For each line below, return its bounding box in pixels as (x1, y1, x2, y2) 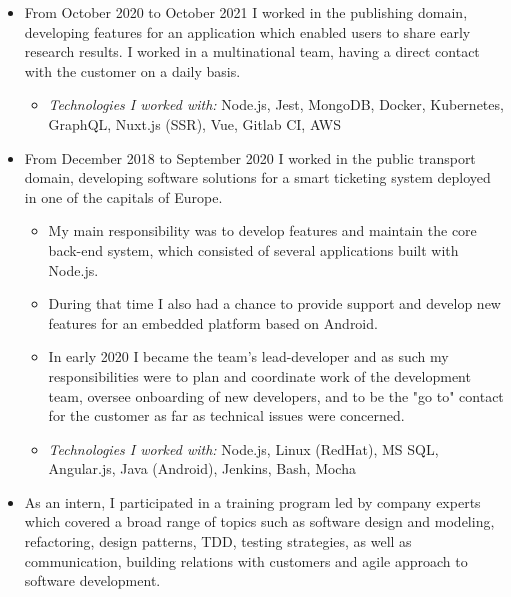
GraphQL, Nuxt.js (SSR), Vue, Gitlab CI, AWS (48, 113, 342, 134)
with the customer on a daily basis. (24, 60, 241, 81)
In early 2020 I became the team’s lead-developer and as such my (48, 346, 449, 367)
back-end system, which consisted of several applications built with (48, 239, 459, 260)
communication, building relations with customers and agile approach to (24, 550, 468, 571)
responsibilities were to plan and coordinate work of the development (48, 365, 471, 386)
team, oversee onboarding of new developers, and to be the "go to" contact (48, 385, 504, 406)
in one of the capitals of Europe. (24, 186, 223, 207)
